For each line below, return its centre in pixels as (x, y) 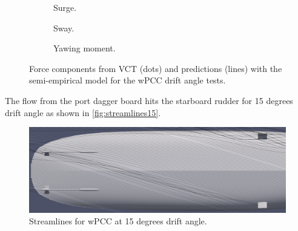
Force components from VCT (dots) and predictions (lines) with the (156, 68)
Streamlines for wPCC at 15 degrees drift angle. (118, 221)
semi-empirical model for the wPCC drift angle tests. (127, 80)
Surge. (65, 7)
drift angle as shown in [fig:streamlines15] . (83, 112)
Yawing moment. (84, 48)
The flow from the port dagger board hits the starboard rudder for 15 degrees (149, 100)
